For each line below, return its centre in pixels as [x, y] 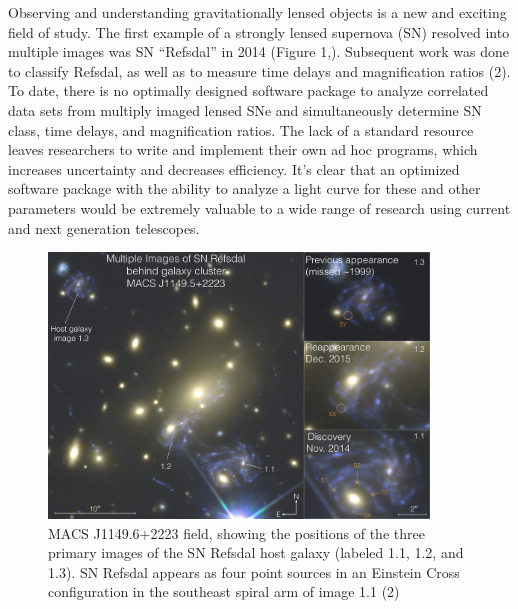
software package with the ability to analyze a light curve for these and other [244, 188]
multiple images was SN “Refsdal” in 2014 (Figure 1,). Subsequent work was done [258, 51]
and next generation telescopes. [104, 227]
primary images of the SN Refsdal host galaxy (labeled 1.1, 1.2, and [256, 552]
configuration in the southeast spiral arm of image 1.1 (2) [224, 591]
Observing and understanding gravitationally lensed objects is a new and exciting [257, 12]
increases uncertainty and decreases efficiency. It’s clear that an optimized [234, 168]
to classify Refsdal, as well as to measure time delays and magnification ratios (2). [259, 70]
